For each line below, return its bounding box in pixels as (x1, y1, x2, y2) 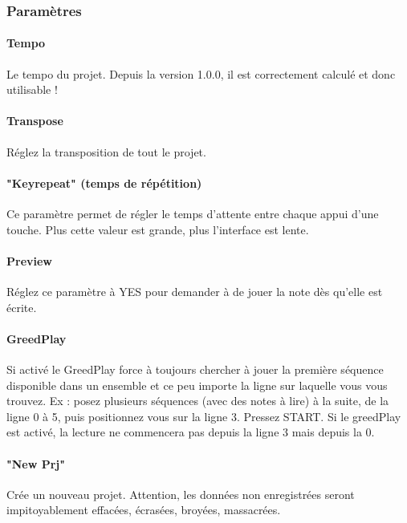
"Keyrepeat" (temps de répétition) (6, 174, 202, 191)
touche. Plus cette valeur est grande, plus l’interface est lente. (6, 221, 309, 237)
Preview (6, 252, 52, 269)
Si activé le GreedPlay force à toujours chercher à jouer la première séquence (6, 360, 384, 377)
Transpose (6, 112, 63, 129)
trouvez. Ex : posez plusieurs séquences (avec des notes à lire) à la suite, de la (6, 392, 389, 409)
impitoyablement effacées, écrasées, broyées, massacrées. (6, 501, 281, 518)
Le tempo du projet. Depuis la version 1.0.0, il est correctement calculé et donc (6, 65, 396, 82)
